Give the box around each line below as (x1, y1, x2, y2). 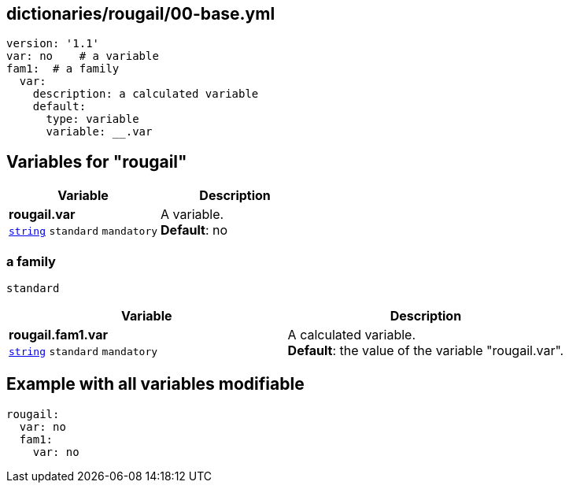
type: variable (46, 113, 139, 126)
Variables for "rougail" (6, 151, 187, 172)
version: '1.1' (6, 37, 100, 50)
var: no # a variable (6, 50, 159, 63)
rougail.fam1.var (9, 327, 109, 343)
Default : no (161, 222, 228, 239)
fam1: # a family (6, 62, 120, 76)
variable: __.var (46, 125, 153, 139)
